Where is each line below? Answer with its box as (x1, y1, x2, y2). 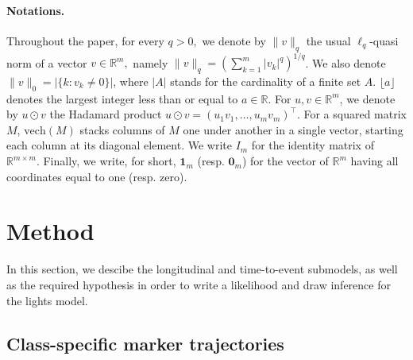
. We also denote (305, 54, 386, 71)
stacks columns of (79, 121, 165, 137)
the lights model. (6, 292, 88, 308)
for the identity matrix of (251, 137, 374, 153)
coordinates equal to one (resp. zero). (6, 168, 187, 184)
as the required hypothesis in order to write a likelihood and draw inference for (6, 276, 391, 292)
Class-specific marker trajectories (6, 331, 284, 355)
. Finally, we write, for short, (36, 153, 176, 169)
